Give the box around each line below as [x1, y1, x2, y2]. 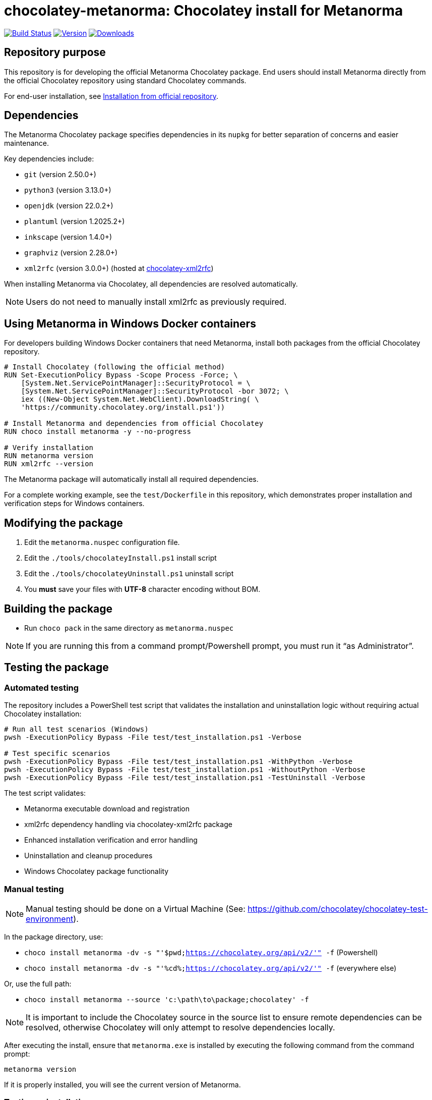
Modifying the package [4, 516, 123, 529]
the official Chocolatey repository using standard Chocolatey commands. [4, 76, 246, 85]
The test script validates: [4, 789, 86, 798]
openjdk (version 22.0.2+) [24, 201, 113, 210]
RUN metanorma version [4, 452, 94, 460]
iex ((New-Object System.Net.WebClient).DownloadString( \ [21, 395, 259, 404]
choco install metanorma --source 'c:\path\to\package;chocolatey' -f [24, 995, 309, 1004]
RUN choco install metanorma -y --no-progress [4, 427, 191, 436]
